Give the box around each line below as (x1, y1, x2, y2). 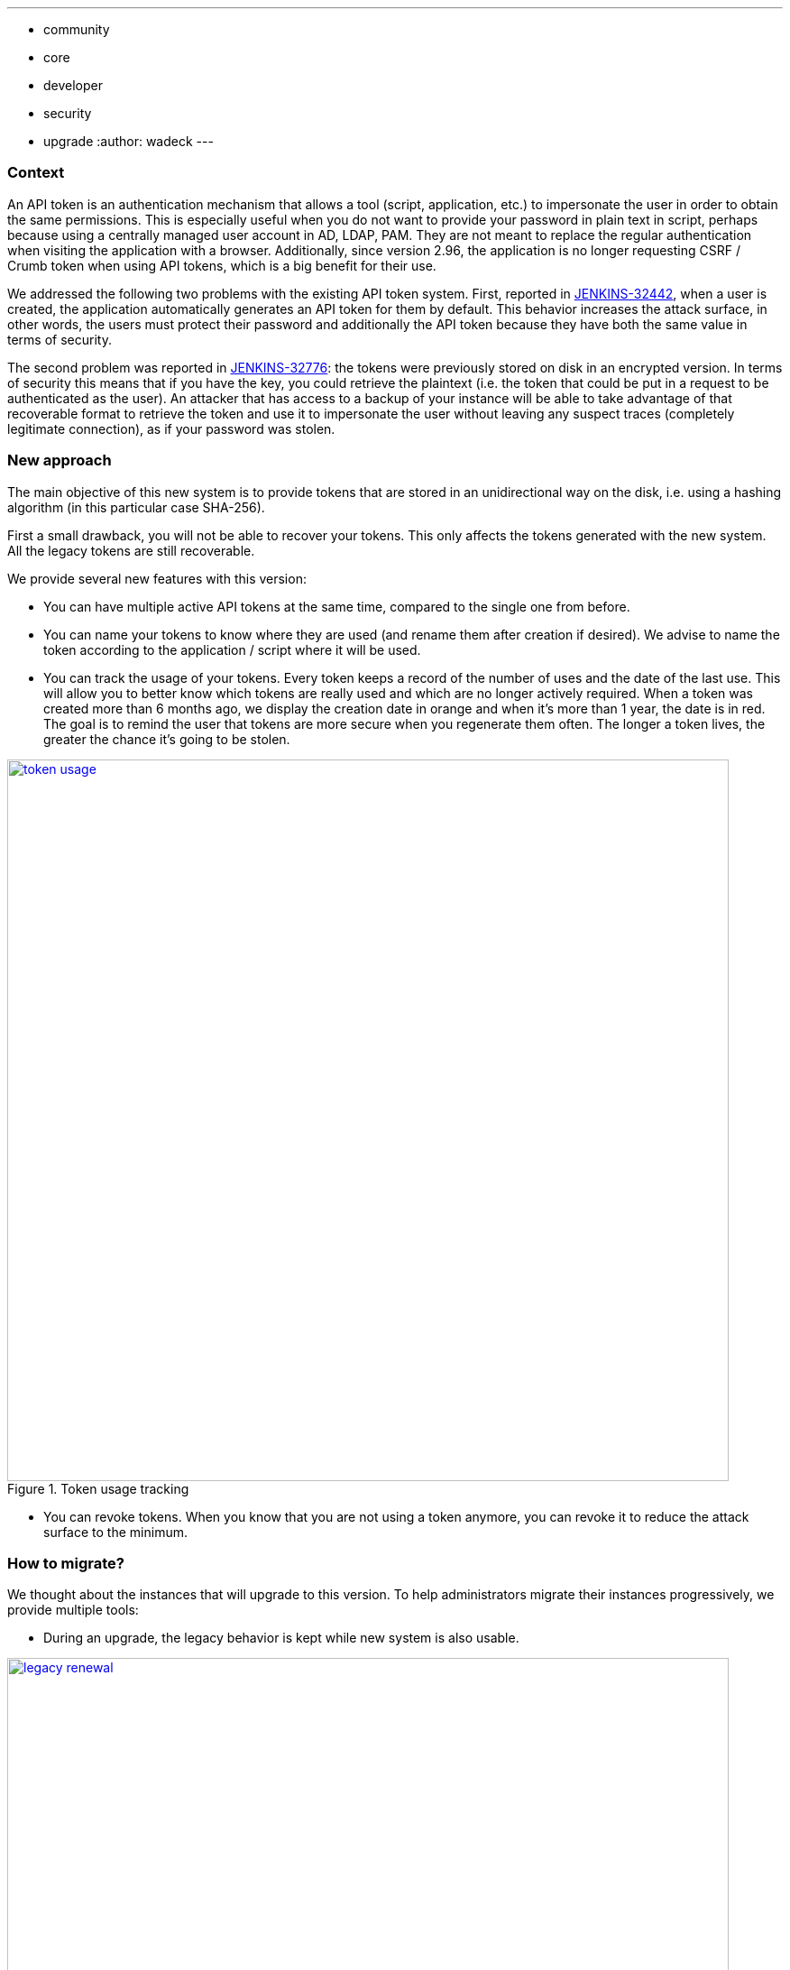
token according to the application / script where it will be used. (43, 641, 421, 658)
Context (7, 163, 65, 182)
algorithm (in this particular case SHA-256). (7, 499, 265, 515)
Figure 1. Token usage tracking (7, 1480, 189, 1496)
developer (43, 78, 104, 93)
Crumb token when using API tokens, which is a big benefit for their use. (7, 257, 436, 273)
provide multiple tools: (7, 1602, 139, 1618)
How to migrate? (7, 1553, 124, 1572)
